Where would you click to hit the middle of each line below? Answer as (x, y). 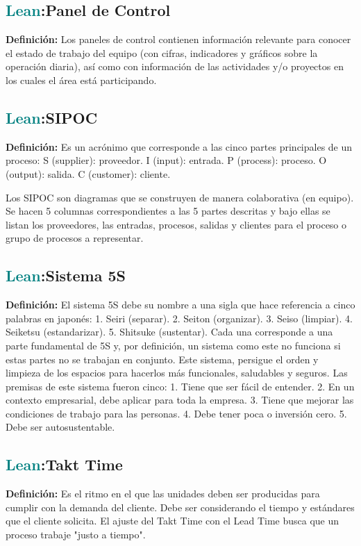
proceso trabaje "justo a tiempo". (76, 535)
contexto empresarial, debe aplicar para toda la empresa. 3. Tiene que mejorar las (180, 400)
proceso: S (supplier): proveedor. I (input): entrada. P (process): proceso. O (166, 160)
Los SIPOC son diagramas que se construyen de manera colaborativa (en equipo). (180, 197)
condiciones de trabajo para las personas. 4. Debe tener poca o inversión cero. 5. (176, 413)
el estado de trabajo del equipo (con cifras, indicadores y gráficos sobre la (162, 52)
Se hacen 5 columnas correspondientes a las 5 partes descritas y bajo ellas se (168, 211)
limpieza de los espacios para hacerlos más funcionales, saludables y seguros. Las (177, 373)
